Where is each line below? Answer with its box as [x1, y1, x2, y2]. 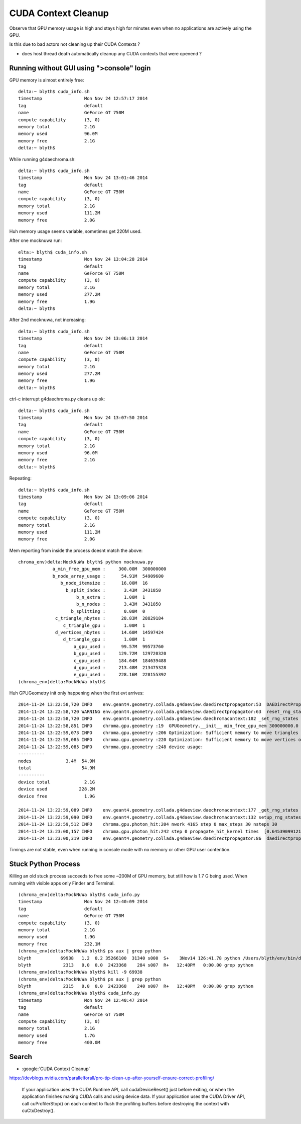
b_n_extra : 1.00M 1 [76, 594, 145, 600]
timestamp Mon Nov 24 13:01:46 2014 [18, 175, 148, 181]
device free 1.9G [18, 793, 95, 799]
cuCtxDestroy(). [22, 1107, 55, 1114]
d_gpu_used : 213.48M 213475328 [73, 665, 167, 670]
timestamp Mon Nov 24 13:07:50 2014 [18, 415, 148, 421]
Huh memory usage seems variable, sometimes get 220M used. [9, 228, 142, 234]
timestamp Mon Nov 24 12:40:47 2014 [18, 997, 148, 1003]
